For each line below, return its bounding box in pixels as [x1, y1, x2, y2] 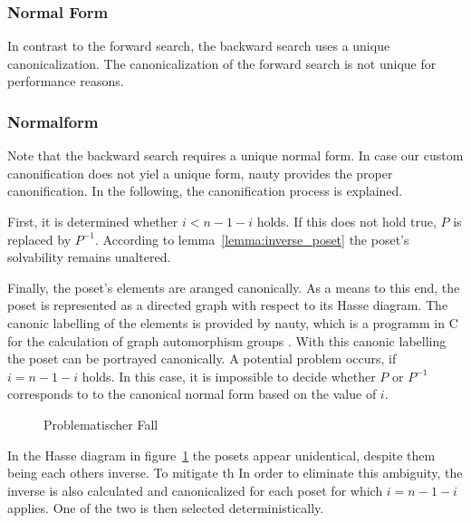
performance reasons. [7, 72, 124, 91]
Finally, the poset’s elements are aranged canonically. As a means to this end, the [7, 277, 460, 296]
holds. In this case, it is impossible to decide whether [82, 366, 376, 385]
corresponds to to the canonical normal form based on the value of [7, 384, 377, 403]
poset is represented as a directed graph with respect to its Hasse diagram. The [7, 295, 448, 315]
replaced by [7, 229, 72, 248]
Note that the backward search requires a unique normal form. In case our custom [7, 146, 464, 165]
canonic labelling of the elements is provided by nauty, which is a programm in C [7, 313, 458, 332]
